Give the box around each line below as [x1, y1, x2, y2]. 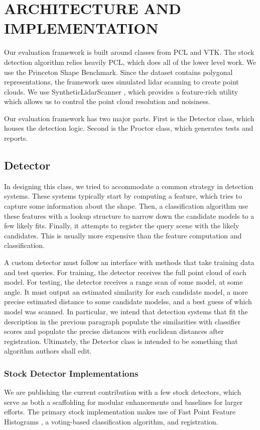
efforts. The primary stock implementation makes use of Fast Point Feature [4, 406, 236, 417]
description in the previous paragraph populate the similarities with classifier [4, 316, 241, 326]
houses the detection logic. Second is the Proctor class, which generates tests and [4, 123, 253, 133]
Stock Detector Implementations [4, 367, 139, 379]
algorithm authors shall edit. [4, 346, 92, 356]
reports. [4, 133, 28, 143]
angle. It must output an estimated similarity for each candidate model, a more [4, 286, 248, 297]
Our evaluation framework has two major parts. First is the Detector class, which [4, 113, 254, 123]
